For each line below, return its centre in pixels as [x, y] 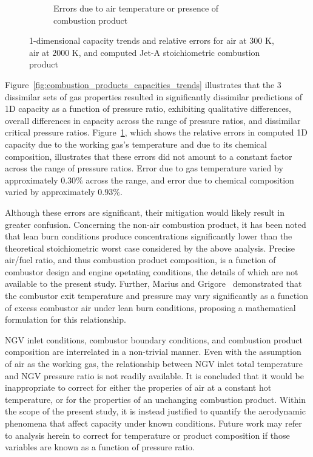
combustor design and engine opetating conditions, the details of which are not [152, 271]
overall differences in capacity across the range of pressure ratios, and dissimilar [153, 120]
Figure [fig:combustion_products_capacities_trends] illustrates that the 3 [143, 84]
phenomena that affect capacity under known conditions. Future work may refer [153, 423]
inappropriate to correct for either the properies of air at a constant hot [138, 387]
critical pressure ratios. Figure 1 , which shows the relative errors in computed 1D [156, 132]
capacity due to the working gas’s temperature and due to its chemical [136, 144]
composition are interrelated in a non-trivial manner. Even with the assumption [153, 352]
